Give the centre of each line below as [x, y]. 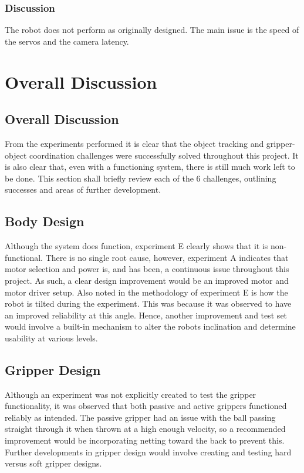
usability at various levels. [51, 338]
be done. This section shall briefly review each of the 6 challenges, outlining [141, 178]
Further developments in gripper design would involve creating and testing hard [148, 452]
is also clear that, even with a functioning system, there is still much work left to [150, 167]
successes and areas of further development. [83, 189]
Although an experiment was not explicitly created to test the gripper [131, 394]
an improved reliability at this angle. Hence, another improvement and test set [146, 315]
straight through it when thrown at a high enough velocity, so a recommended [145, 429]
